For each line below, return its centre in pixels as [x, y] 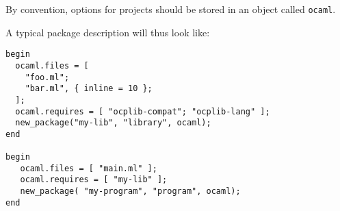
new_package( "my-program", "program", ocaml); [130, 191]
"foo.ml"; [47, 77]
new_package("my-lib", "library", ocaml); [113, 123]
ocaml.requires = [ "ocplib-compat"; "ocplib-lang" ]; [143, 111]
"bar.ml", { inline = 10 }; [89, 89]
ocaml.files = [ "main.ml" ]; [89, 168]
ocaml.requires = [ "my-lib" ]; [94, 180]
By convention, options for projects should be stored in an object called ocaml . [171, 9]
